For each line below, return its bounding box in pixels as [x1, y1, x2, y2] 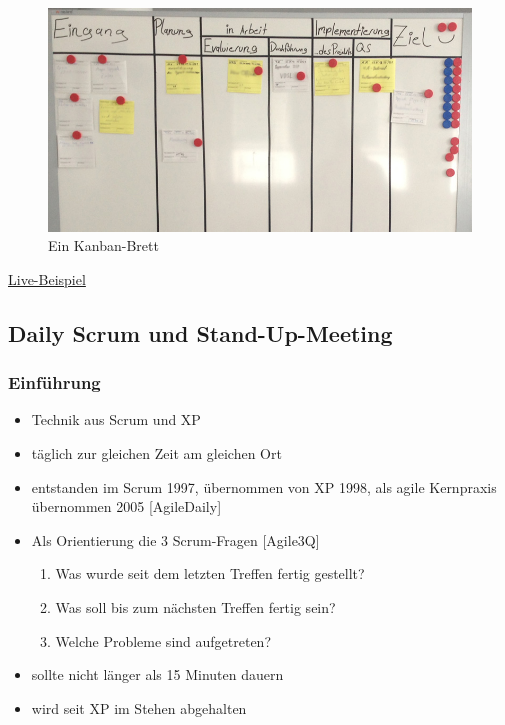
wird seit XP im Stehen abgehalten [31, 697, 247, 718]
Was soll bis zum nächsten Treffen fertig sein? [55, 597, 336, 617]
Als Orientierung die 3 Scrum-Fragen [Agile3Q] [31, 529, 320, 550]
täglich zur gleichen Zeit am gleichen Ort [31, 443, 282, 464]
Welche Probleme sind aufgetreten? [55, 630, 271, 651]
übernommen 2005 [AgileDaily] [31, 496, 222, 517]
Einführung [8, 370, 101, 395]
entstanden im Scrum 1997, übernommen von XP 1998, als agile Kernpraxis [31, 476, 497, 497]
